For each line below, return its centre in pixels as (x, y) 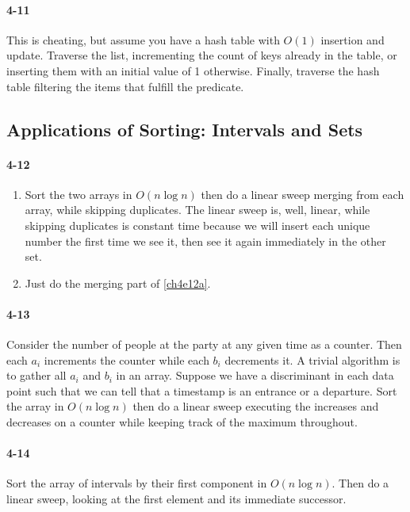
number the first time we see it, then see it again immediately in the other (205, 241)
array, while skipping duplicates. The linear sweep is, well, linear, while (197, 210)
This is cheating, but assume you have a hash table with (143, 39)
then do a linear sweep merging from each (303, 194)
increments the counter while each (126, 359)
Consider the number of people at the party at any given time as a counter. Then (204, 344)
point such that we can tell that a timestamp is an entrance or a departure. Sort (202, 390)
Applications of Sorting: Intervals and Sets (185, 129)
